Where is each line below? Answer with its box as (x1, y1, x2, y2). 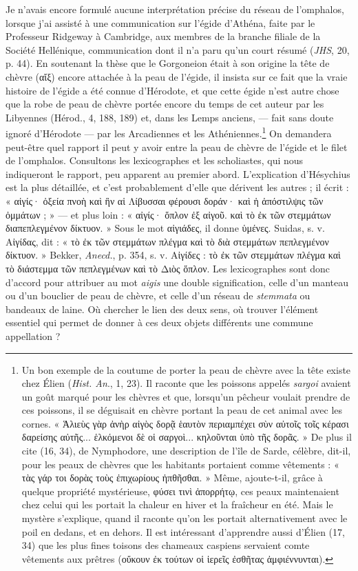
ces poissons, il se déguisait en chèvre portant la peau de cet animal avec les (21, 403, 343, 417)
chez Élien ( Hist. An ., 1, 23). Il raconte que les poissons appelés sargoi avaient (21, 376, 351, 390)
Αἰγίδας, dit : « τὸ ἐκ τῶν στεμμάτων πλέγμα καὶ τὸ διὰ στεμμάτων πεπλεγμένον (6, 234, 329, 248)
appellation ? (6, 328, 61, 343)
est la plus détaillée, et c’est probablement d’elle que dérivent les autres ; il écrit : (6, 180, 349, 194)
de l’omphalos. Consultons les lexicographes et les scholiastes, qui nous (6, 153, 304, 168)
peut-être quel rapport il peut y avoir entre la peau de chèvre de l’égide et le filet (6, 139, 348, 154)
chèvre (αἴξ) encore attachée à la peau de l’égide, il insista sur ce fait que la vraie (6, 69, 348, 83)
